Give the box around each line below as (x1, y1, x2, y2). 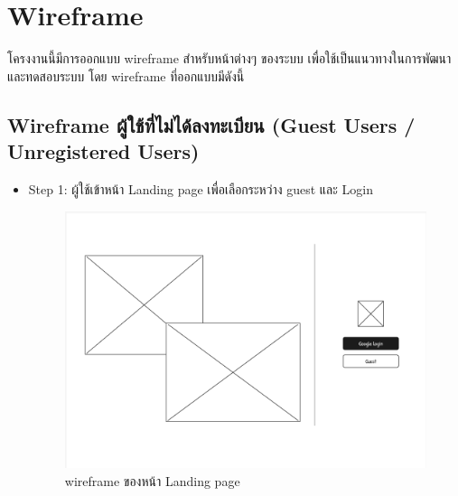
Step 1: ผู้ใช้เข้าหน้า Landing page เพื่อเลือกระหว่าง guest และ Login (28, 179, 373, 198)
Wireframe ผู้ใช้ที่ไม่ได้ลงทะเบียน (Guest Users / (7, 110, 416, 138)
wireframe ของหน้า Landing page (64, 471, 240, 490)
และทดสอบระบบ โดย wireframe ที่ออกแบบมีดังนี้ (7, 66, 245, 85)
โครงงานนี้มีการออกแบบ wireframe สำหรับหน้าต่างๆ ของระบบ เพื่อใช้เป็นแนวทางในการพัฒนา (7, 49, 452, 68)
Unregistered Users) (7, 137, 200, 165)
